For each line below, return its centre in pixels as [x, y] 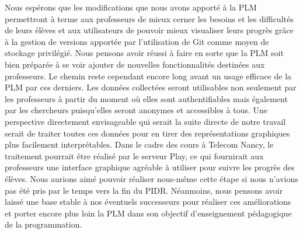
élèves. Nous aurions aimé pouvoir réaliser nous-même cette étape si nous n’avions [151, 178]
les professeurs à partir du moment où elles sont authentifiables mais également [146, 98]
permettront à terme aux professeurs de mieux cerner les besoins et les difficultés [149, 18]
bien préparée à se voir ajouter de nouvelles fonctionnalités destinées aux [135, 64]
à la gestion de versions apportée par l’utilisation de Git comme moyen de [137, 41]
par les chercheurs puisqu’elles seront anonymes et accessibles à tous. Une [136, 110]
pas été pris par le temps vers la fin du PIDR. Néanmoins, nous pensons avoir [144, 190]
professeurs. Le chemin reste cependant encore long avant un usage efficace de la [148, 76]
